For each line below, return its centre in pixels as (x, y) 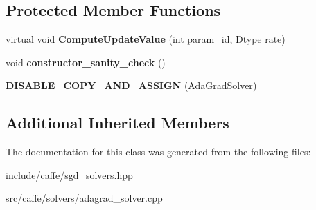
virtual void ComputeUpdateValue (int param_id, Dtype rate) (146, 39)
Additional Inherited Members (117, 123)
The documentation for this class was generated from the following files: (158, 152)
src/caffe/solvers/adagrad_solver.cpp (84, 198)
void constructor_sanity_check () (86, 62)
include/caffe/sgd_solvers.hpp (69, 174)
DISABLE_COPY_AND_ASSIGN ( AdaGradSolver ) (131, 85)
